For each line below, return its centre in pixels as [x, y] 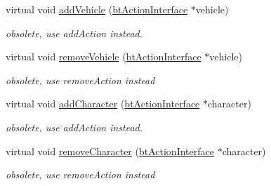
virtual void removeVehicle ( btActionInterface [104, 57]
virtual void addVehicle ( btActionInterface [97, 9]
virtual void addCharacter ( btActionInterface [103, 104]
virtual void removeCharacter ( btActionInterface [110, 151]
